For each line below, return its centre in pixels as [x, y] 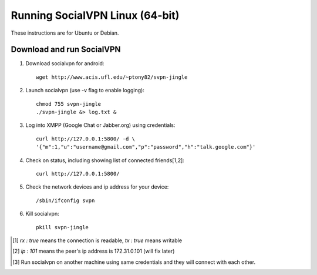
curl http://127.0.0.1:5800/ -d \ [85, 139]
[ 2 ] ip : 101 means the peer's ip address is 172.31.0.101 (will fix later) [94, 251]
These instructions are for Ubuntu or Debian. [65, 33]
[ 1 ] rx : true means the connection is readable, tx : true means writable [97, 240]
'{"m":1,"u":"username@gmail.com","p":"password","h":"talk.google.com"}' [146, 147]
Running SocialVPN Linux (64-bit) [95, 15]
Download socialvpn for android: [65, 63]
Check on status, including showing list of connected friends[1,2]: [105, 160]
